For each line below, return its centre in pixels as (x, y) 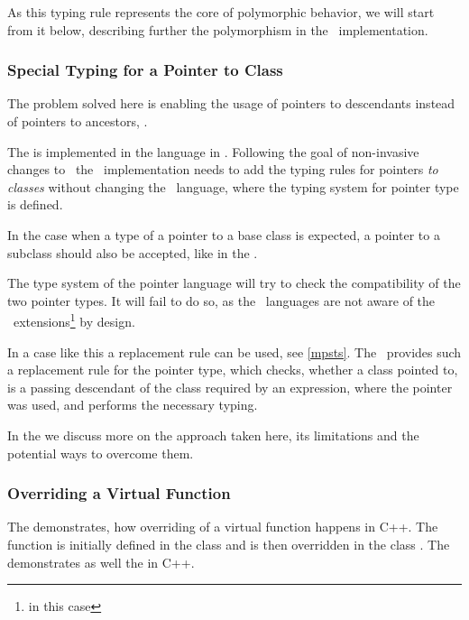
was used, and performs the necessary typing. (133, 405)
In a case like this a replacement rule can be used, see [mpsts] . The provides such (234, 352)
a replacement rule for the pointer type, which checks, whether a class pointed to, (233, 370)
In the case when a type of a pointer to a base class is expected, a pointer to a (224, 234)
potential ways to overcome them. (101, 453)
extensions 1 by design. (74, 320)
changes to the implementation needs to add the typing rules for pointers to (223, 169)
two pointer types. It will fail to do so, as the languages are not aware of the (221, 300)
